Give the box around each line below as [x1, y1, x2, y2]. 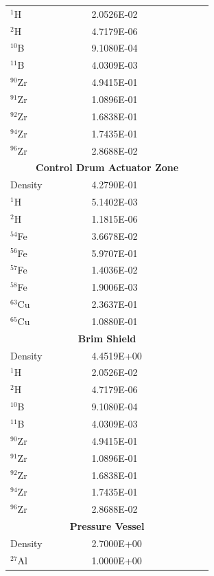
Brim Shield [78, 331, 136, 345]
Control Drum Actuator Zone [36, 160, 179, 175]
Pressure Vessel [69, 519, 145, 533]
